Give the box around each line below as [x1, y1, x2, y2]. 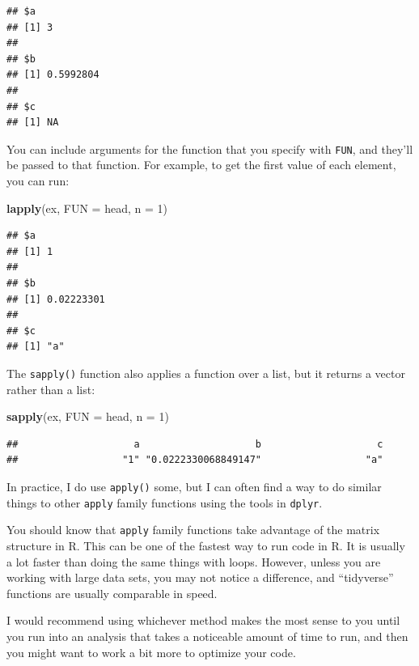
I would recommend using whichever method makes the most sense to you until [6, 612, 400, 629]
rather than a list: [6, 380, 95, 397]
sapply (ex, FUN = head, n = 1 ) [6, 408, 169, 425]
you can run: [6, 172, 70, 189]
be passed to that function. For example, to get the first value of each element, [6, 156, 396, 173]
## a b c [6, 438, 383, 450]
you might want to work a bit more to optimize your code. [6, 643, 296, 660]
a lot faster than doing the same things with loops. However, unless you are [6, 553, 381, 570]
